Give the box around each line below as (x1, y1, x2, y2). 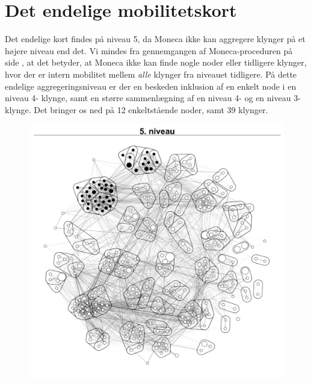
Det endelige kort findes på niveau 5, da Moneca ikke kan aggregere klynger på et (5, 33, 306, 45)
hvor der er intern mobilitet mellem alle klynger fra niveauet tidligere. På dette (5, 67, 297, 80)
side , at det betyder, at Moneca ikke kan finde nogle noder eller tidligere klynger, (5, 56, 307, 69)
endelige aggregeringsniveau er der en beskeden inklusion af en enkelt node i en (5, 79, 297, 92)
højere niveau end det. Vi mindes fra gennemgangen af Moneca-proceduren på (5, 44, 293, 57)
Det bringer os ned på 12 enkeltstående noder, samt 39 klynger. (34, 103, 268, 116)
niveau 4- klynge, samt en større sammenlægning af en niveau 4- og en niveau (5, 91, 291, 104)
